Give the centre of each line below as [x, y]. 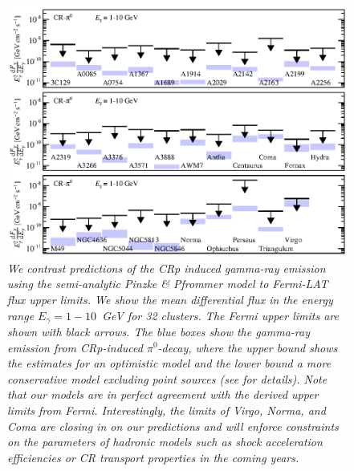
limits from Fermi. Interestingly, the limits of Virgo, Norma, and [167, 410]
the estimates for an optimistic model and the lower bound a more [169, 363]
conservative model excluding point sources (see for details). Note [167, 378]
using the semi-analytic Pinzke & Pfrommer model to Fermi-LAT [168, 284]
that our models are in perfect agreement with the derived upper [163, 394]
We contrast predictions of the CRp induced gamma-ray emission [167, 268]
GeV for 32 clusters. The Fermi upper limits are [220, 315]
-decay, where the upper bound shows [248, 347]
